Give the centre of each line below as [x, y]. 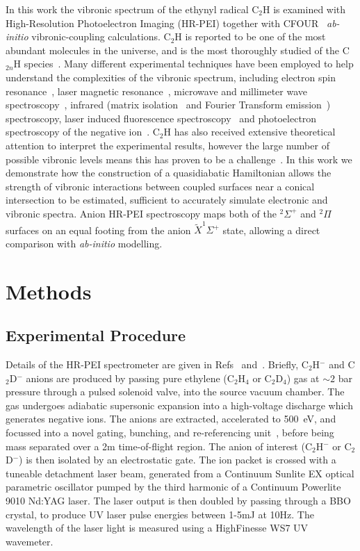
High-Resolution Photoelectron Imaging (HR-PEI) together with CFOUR [162, 23]
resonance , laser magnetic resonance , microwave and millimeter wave [156, 91]
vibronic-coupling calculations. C [101, 36]
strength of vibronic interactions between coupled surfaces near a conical [160, 186]
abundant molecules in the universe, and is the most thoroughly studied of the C [178, 50]
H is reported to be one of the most [250, 36]
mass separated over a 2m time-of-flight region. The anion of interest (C [159, 446]
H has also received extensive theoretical [249, 132]
